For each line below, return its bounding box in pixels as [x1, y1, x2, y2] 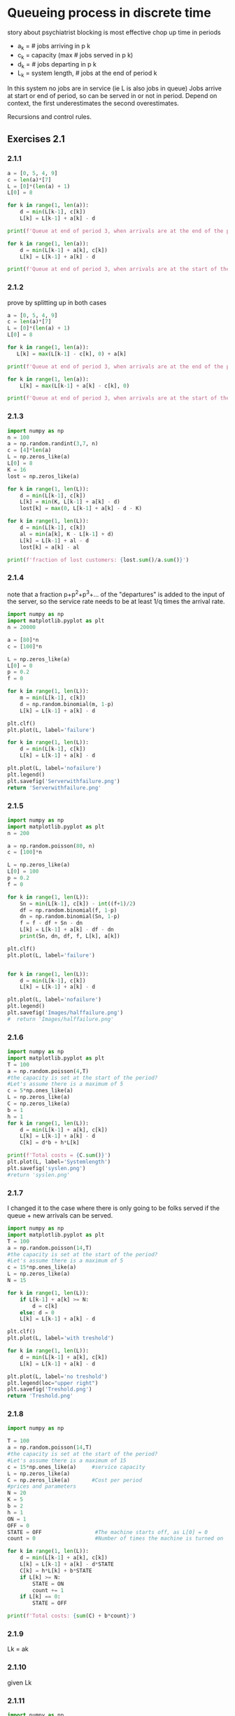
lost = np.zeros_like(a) [7, 472, 80, 480]
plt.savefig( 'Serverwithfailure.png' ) [7, 778, 120, 785]
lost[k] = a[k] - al [20, 544, 80, 551]
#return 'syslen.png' [7, 1171, 71, 1179]
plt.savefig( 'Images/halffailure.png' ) [7, 1009, 124, 1016]
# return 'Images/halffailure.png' [7, 1015, 114, 1022]
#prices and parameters [7, 1483, 77, 1490]
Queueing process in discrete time [7, 5, 211, 21]
